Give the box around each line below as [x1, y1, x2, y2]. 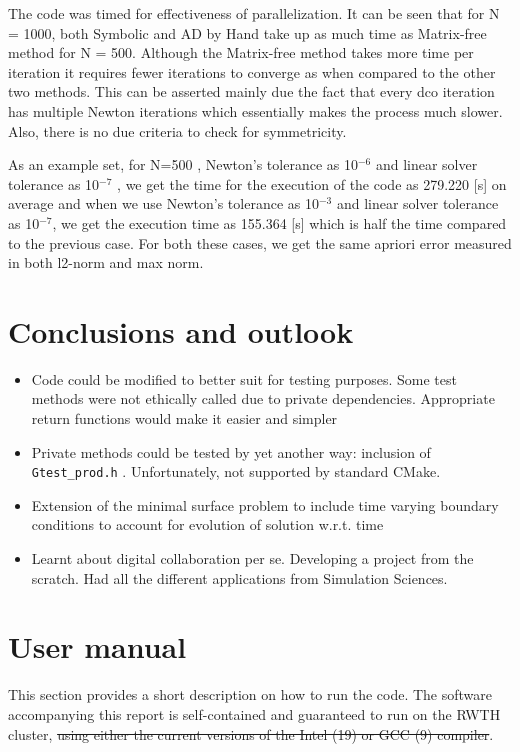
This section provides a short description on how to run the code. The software [8, 684, 493, 705]
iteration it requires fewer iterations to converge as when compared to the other [8, 61, 496, 82]
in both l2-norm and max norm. [8, 252, 204, 273]
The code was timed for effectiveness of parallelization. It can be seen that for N [8, 3, 500, 23]
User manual [8, 626, 187, 667]
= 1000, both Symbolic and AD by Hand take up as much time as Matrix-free [8, 22, 487, 43]
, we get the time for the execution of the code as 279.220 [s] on [117, 173, 507, 194]
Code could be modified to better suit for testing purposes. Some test [31, 368, 457, 389]
